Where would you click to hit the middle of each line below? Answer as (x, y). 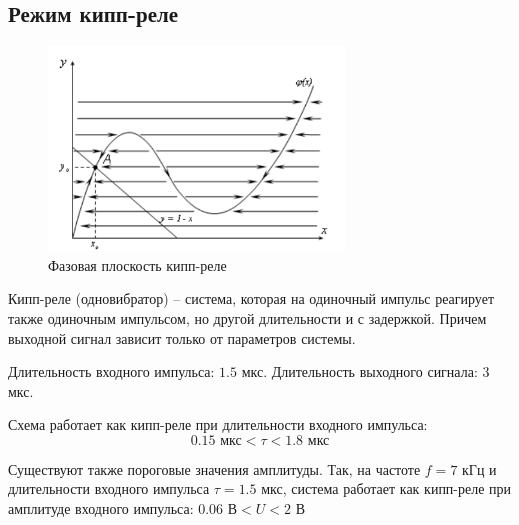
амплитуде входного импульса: (101, 508)
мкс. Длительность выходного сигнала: (359, 371)
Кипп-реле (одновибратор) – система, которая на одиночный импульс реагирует (251, 298)
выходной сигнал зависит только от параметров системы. (182, 337)
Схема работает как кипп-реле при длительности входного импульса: (218, 424)
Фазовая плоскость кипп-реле (137, 264)
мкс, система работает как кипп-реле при (386, 488)
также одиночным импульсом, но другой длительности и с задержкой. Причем (247, 317)
